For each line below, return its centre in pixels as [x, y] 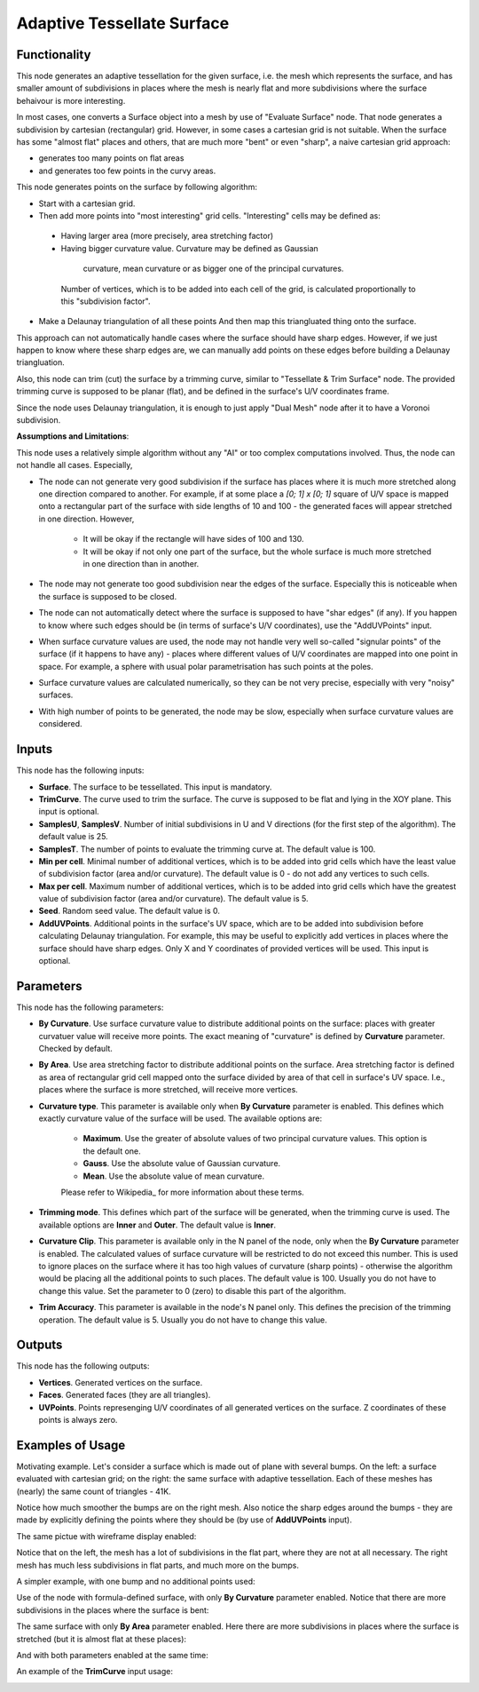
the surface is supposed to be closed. [108, 596]
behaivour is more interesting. [71, 100]
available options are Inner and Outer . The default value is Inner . [157, 1225]
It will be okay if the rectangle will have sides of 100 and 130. [194, 539]
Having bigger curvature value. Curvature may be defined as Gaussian [189, 248]
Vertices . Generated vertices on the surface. [121, 1382]
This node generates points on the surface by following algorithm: [137, 187]
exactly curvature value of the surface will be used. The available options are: [181, 1118]
